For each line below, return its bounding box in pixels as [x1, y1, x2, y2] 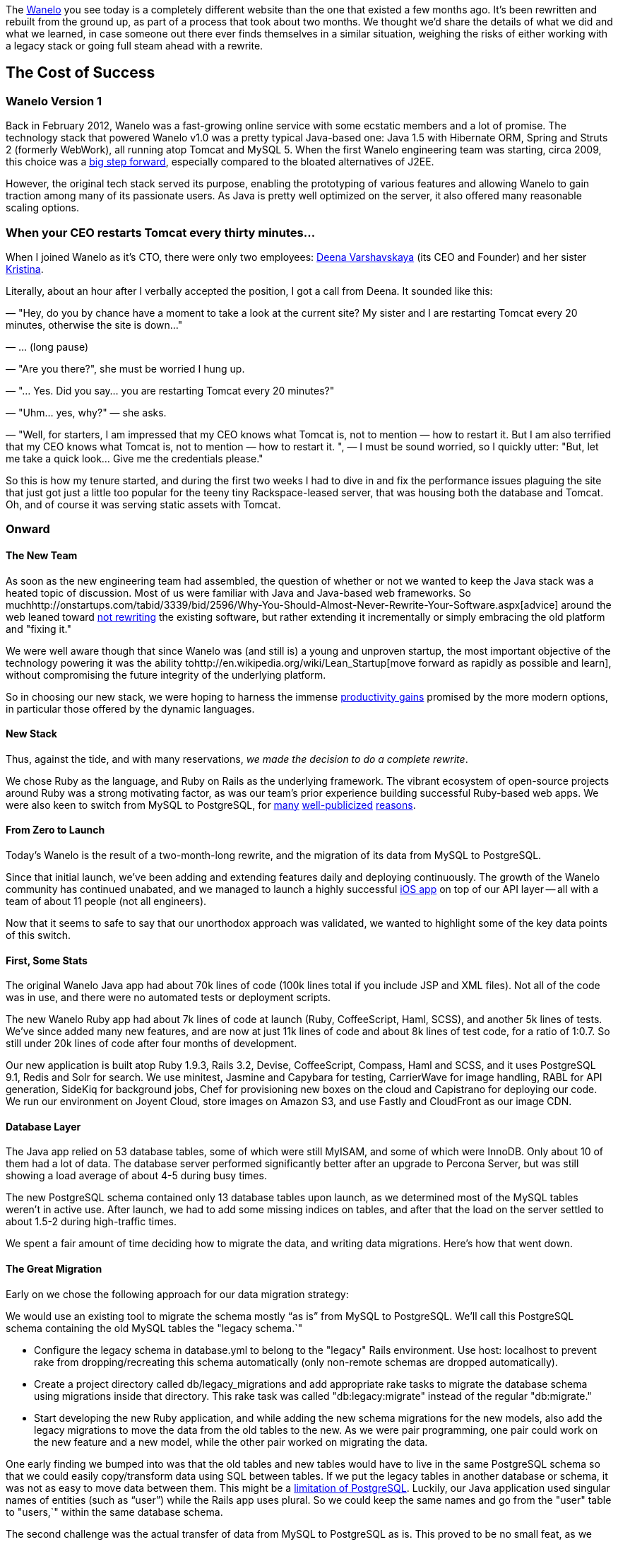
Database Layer [6, 1120, 81, 1133]
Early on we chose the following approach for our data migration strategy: [6, 1287, 349, 1300]
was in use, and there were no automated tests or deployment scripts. [6, 991, 331, 1004]
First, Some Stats [6, 954, 88, 966]
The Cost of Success [6, 64, 155, 82]
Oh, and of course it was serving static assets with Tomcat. [6, 498, 281, 510]
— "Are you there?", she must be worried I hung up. [6, 362, 245, 375]
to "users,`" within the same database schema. [6, 1505, 223, 1518]
